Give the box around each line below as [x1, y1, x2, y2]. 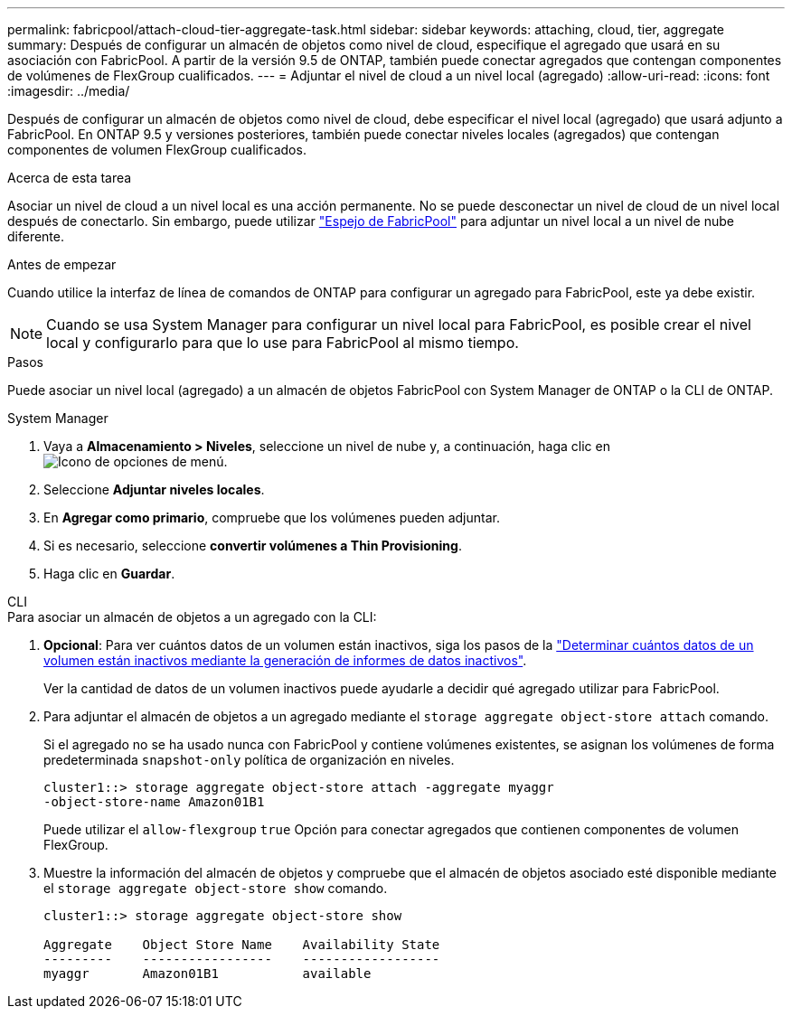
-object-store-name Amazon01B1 [43, 795, 265, 809]
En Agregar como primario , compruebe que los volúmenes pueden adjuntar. [43, 510, 500, 525]
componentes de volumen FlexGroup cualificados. [7, 142, 306, 157]
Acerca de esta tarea [7, 170, 132, 185]
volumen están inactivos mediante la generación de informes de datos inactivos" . [43, 653, 527, 668]
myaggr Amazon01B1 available [43, 966, 372, 981]
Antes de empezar [7, 257, 117, 272]
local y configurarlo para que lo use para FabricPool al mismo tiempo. [46, 334, 519, 352]
